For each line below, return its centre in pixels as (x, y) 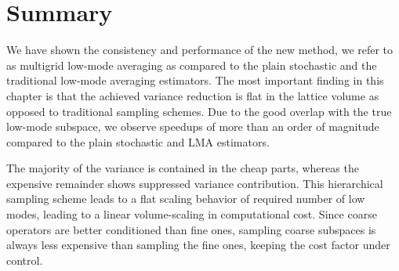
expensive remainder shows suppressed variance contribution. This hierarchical (195, 183)
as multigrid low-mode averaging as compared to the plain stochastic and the (192, 65)
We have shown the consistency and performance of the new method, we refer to (200, 50)
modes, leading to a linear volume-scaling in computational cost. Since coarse (192, 214)
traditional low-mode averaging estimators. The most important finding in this (195, 80)
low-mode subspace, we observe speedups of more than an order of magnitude (193, 126)
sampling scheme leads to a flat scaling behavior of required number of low (186, 199)
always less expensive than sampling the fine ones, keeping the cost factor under (198, 245)
